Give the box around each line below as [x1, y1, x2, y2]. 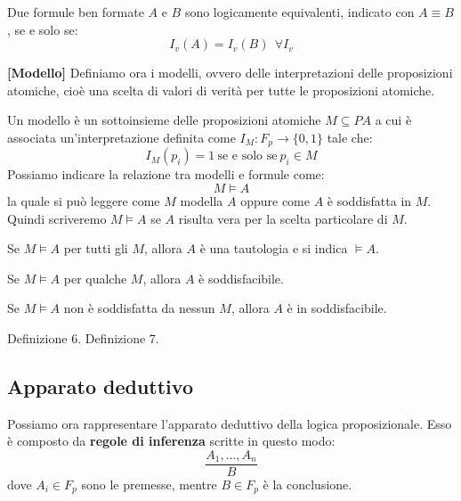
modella [180, 192, 223, 210]
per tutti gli [63, 239, 128, 258]
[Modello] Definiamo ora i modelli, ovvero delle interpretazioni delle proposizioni [7, 63, 453, 82]
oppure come [240, 192, 310, 210]
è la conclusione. [263, 475, 352, 494]
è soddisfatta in [327, 192, 412, 210]
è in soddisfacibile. [287, 299, 387, 317]
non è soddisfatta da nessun [63, 299, 215, 317]
